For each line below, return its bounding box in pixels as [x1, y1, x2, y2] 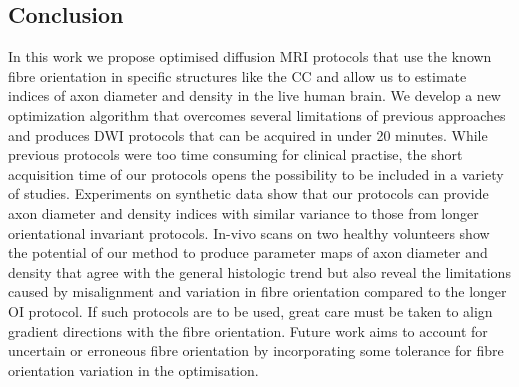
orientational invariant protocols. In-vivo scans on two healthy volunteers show [8, 222, 490, 243]
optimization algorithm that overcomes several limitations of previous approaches [8, 104, 506, 125]
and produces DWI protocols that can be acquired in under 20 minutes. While [8, 124, 488, 145]
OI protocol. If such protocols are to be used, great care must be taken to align [8, 300, 493, 321]
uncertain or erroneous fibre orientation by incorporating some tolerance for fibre [8, 340, 504, 361]
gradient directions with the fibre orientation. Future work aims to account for [8, 320, 488, 341]
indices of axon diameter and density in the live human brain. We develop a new [8, 85, 501, 106]
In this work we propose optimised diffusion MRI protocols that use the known [8, 46, 492, 67]
